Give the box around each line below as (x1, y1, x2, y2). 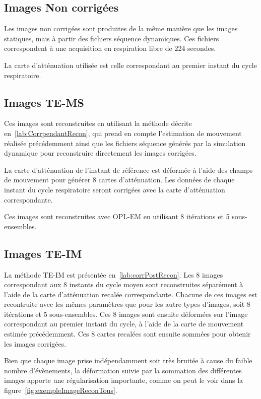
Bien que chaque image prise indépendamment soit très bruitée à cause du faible (4, 355, 252, 366)
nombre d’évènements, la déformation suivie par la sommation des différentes (4, 365, 242, 375)
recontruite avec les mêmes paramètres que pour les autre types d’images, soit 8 (4, 299, 250, 309)
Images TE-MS (4, 94, 84, 110)
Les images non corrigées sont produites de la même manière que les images (4, 23, 238, 34)
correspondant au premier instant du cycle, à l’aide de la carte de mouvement (4, 318, 244, 329)
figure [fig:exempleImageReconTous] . (4, 385, 117, 395)
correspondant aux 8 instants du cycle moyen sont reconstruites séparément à (4, 279, 243, 290)
